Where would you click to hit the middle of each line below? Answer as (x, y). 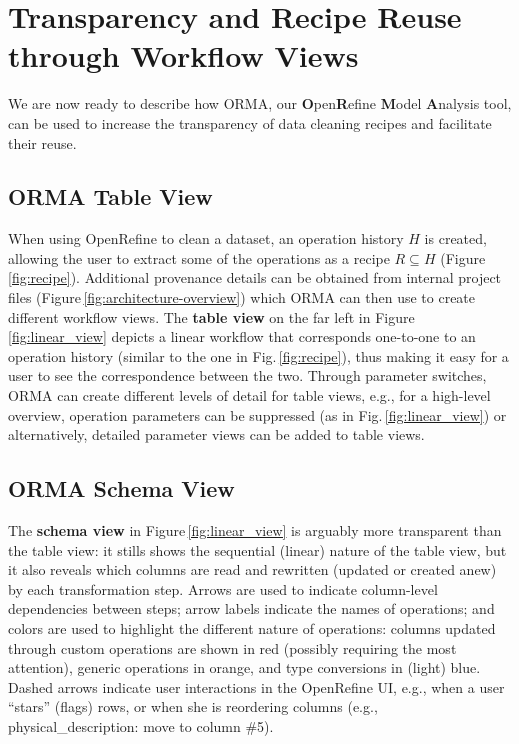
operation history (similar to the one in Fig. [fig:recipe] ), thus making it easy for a (258, 355)
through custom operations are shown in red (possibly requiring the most (232, 647)
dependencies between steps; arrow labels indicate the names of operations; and (251, 608)
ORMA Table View (110, 196)
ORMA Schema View (121, 488)
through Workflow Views (183, 55)
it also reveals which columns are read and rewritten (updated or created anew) (252, 569)
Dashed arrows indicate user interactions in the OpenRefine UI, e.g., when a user (256, 686)
